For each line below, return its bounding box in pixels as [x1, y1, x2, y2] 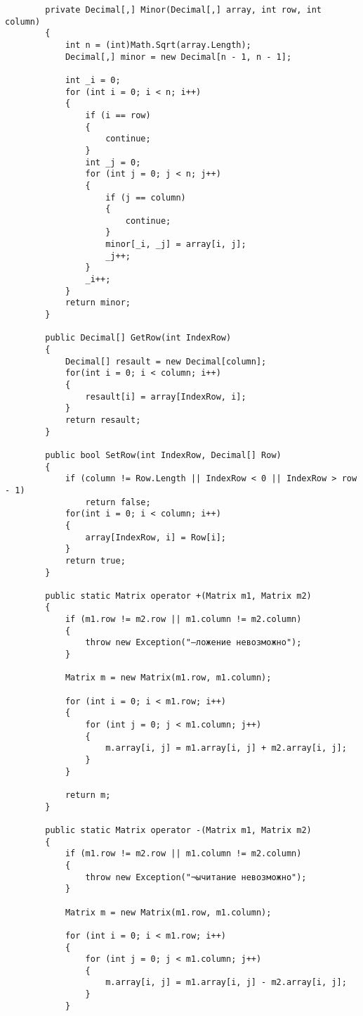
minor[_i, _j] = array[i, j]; [105, 239, 246, 250]
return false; [85, 497, 151, 507]
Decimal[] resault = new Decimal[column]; [65, 356, 267, 367]
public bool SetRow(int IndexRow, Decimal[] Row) [45, 450, 282, 460]
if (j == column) [105, 192, 186, 203]
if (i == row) [85, 110, 151, 120]
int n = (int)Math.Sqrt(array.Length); [65, 39, 251, 50]
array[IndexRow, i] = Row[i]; [85, 532, 226, 542]
